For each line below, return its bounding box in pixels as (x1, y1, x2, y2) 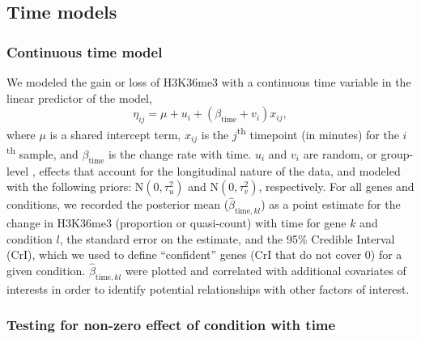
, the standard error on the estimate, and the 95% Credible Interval (59, 230, 395, 247)
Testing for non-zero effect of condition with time (6, 315, 336, 335)
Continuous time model (6, 41, 163, 61)
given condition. (6, 262, 86, 279)
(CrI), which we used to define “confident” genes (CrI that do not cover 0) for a (6, 246, 402, 263)
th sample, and (6, 143, 79, 162)
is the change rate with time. (108, 145, 252, 162)
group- (381, 145, 414, 162)
